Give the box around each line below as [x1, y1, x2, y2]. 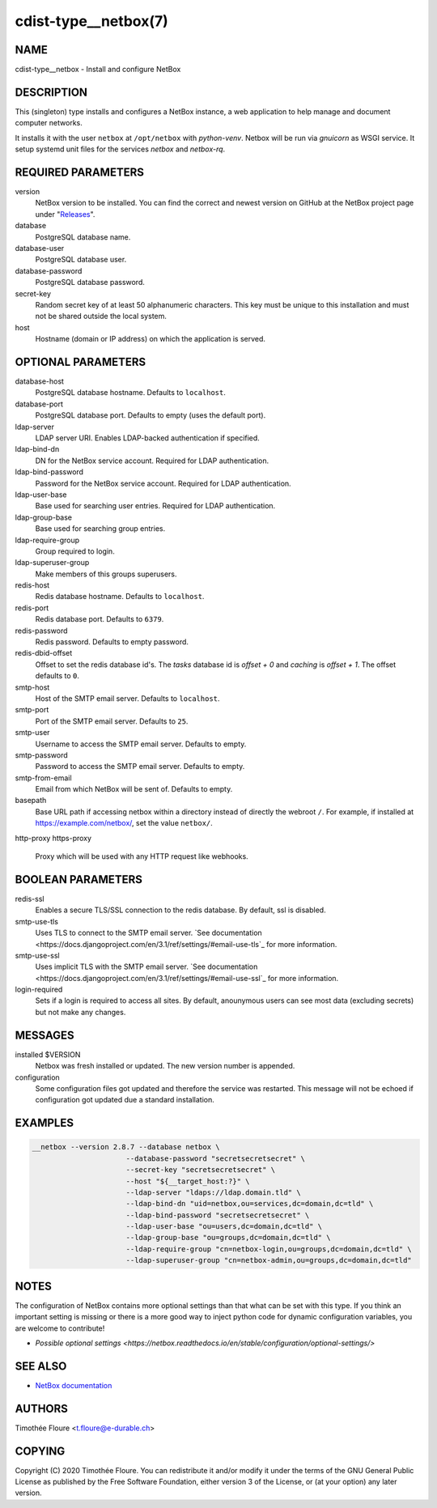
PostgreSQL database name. [35, 232, 131, 242]
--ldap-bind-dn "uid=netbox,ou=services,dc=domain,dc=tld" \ [125, 1199, 374, 1209]
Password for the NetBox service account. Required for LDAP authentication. [35, 478, 291, 488]
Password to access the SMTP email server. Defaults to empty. [35, 762, 245, 771]
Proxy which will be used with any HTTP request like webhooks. [35, 852, 248, 861]
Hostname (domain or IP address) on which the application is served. [35, 334, 266, 344]
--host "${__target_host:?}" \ [125, 1176, 250, 1186]
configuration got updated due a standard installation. [35, 1095, 214, 1105]
